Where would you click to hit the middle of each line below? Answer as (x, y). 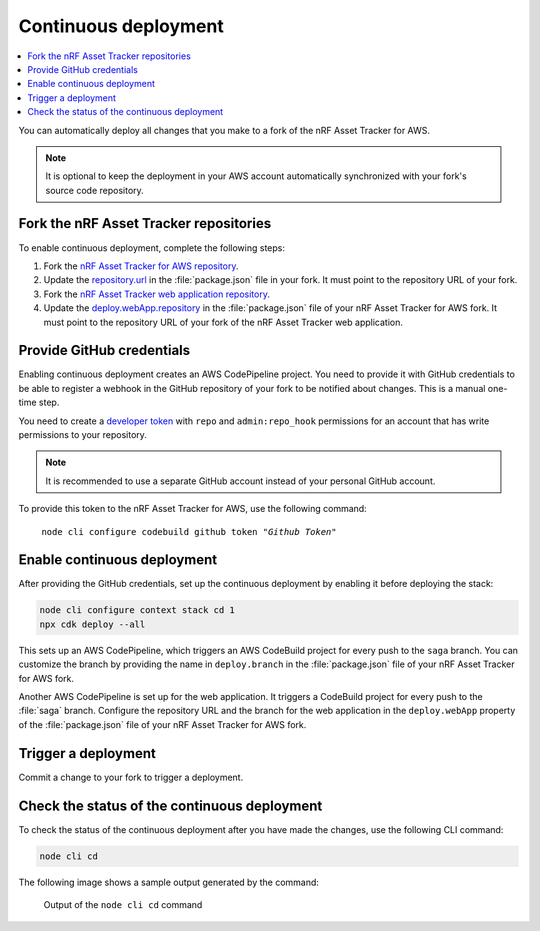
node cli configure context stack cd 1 (137, 610)
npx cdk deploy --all (92, 624)
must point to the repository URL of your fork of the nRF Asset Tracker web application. (223, 322)
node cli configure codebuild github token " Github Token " (189, 531)
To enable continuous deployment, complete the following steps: (151, 247)
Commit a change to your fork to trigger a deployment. (131, 777)
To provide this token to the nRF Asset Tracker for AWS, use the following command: (192, 509)
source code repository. (94, 190)
